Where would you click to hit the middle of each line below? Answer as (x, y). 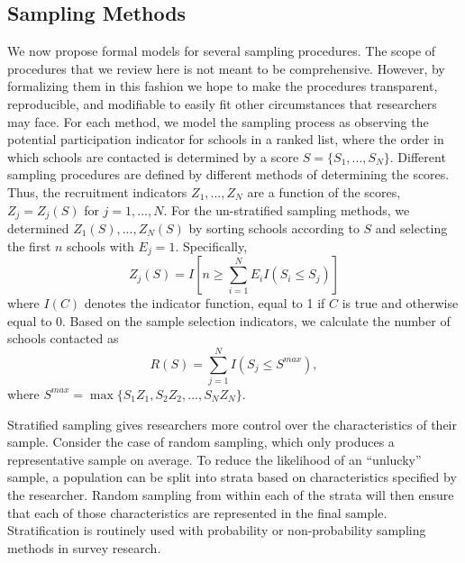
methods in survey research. (84, 547)
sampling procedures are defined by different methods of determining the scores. (228, 174)
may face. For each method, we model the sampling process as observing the (218, 121)
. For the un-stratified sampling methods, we (287, 209)
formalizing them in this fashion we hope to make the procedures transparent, (223, 86)
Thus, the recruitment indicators (97, 191)
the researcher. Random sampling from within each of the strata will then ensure (231, 494)
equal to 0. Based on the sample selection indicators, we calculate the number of (229, 320)
